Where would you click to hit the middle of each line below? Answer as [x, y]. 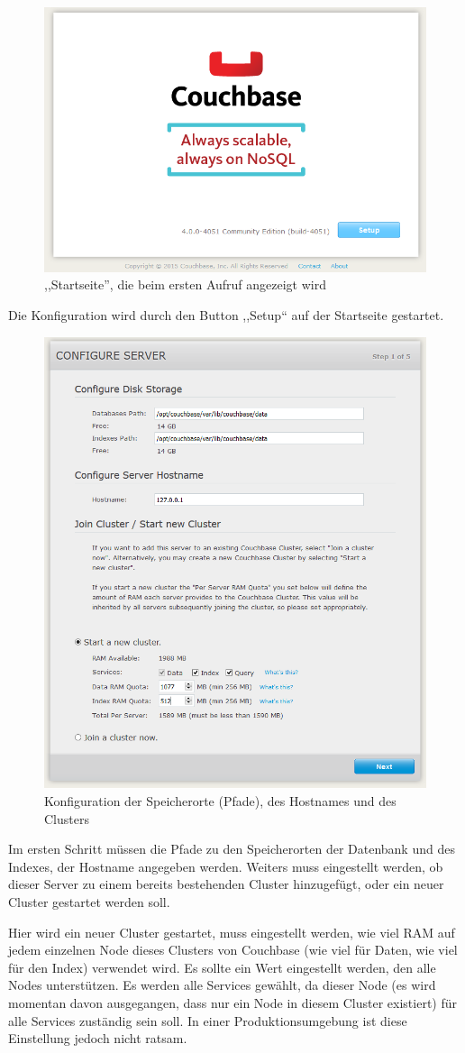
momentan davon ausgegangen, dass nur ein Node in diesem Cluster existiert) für [232, 1003]
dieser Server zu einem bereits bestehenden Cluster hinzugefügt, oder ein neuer [226, 884]
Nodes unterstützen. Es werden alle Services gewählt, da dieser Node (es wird [222, 985]
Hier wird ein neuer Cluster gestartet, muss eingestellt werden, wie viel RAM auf [232, 932]
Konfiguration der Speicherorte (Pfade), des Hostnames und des [220, 801]
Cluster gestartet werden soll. [89, 902]
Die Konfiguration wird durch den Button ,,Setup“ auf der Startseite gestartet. [226, 314]
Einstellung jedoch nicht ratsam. [98, 1038]
